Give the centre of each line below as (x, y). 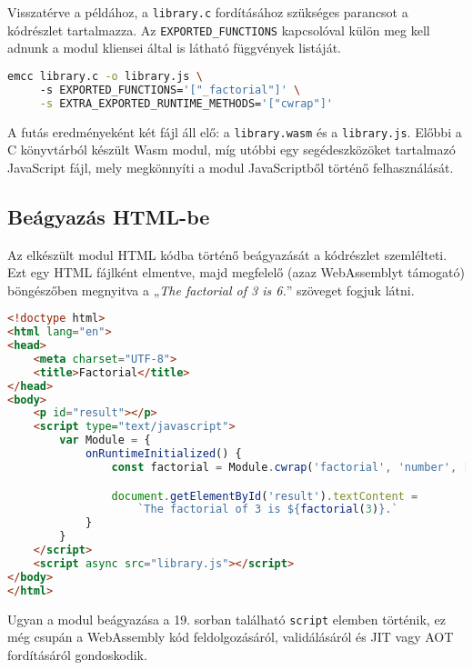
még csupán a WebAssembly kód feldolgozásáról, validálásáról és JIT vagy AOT (231, 637)
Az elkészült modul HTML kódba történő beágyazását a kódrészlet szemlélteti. (227, 254)
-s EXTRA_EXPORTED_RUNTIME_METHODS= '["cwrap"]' (186, 103)
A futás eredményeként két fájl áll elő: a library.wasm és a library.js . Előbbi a (235, 131)
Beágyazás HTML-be (109, 216)
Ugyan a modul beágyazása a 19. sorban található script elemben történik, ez (226, 619)
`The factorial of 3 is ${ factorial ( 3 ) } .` (268, 510)
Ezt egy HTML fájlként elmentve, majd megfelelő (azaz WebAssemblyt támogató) (236, 272)
